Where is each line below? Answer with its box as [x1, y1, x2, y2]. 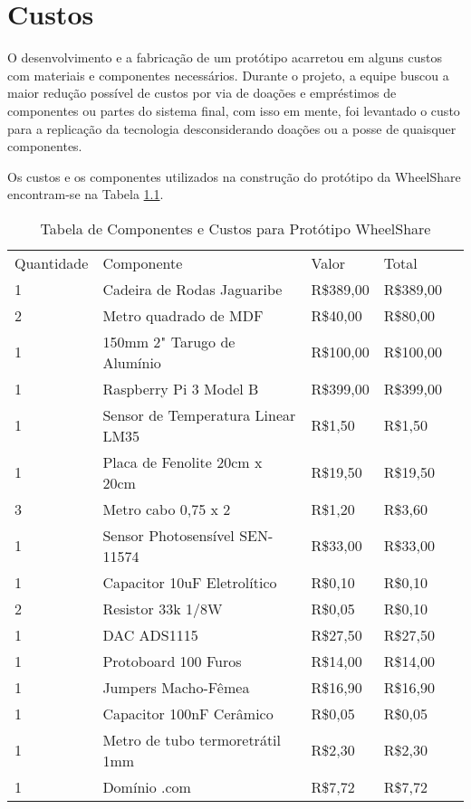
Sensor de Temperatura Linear [102, 404, 296, 425]
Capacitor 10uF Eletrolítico [102, 571, 277, 593]
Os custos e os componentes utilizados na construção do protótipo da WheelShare [7, 167, 461, 186]
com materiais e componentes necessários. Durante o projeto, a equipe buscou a [7, 65, 449, 84]
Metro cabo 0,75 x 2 [102, 498, 231, 519]
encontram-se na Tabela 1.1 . [7, 185, 164, 204]
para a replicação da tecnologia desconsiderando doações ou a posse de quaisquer [7, 119, 457, 138]
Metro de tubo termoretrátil [102, 728, 282, 750]
